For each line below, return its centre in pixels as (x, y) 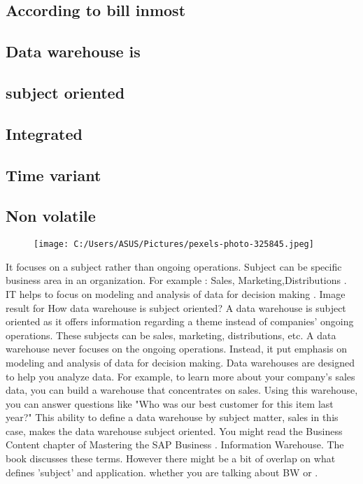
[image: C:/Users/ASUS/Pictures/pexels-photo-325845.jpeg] (174, 244)
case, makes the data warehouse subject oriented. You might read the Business (174, 430)
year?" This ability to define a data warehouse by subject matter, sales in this (172, 417)
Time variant (54, 175)
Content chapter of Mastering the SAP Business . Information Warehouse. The (175, 444)
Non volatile (51, 216)
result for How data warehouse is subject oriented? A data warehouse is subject (176, 307)
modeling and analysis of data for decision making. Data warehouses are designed (180, 362)
